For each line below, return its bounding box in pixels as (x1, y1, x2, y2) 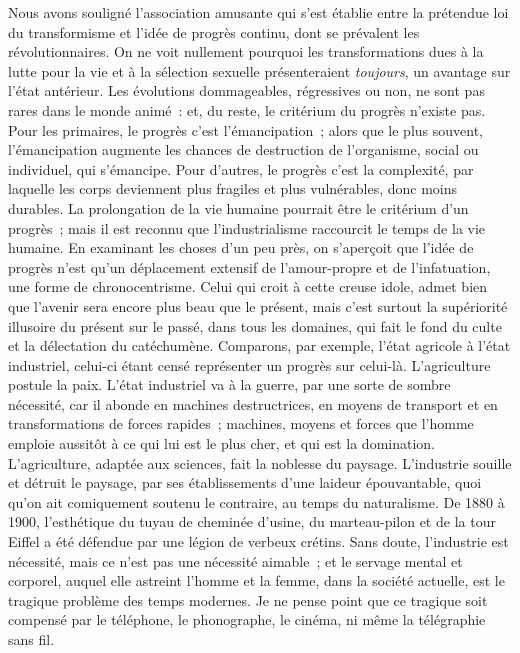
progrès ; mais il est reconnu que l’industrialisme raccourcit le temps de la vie (8, 217, 486, 238)
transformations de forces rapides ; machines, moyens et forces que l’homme (8, 413, 474, 434)
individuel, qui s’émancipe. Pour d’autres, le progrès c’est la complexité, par (8, 158, 474, 179)
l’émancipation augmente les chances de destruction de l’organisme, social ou (8, 139, 479, 160)
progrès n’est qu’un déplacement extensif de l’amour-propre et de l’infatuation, (8, 256, 491, 277)
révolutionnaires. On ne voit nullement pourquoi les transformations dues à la (8, 41, 484, 62)
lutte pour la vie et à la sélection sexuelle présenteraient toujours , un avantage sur (8, 60, 511, 81)
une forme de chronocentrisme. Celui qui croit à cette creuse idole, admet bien (8, 276, 488, 297)
